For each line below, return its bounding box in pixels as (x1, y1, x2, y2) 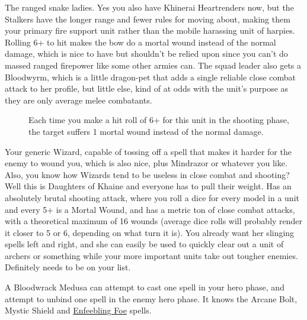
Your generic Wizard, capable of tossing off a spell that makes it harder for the (5, 145, 292, 157)
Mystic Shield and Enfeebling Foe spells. (5, 304, 152, 316)
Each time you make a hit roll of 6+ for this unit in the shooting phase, (28, 114, 289, 126)
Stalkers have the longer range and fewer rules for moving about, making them (5, 12, 290, 25)
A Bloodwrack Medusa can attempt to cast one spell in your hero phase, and (5, 281, 284, 293)
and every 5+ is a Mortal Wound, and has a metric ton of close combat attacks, (5, 203, 295, 215)
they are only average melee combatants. (5, 93, 152, 106)
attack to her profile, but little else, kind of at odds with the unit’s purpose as (5, 82, 289, 95)
